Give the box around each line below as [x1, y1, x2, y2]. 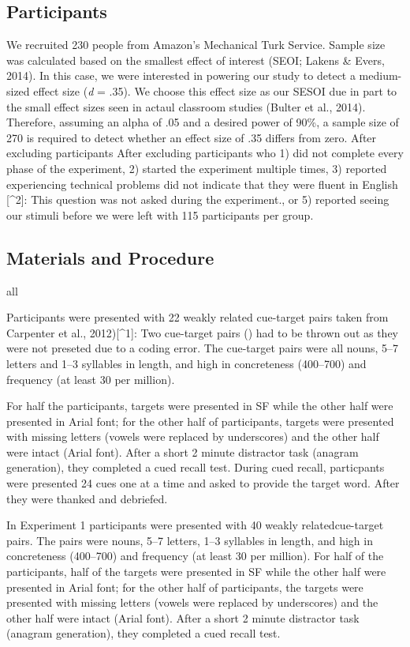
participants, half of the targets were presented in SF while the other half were [6, 563, 386, 580]
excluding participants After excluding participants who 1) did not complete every [6, 145, 404, 161]
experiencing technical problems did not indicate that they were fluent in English [6, 175, 398, 192]
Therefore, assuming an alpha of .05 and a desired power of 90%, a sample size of [6, 114, 399, 130]
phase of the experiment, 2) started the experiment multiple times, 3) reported [6, 160, 387, 176]
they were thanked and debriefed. [6, 490, 168, 506]
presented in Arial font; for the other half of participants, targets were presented [6, 412, 394, 429]
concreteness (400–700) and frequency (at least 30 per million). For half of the [6, 547, 384, 564]
